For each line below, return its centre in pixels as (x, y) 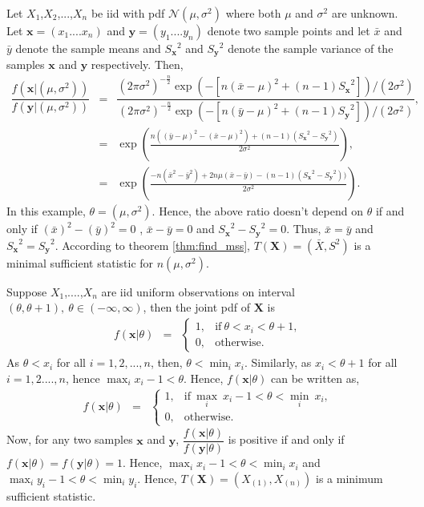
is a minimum (349, 478)
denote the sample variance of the (311, 48)
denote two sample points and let (289, 30)
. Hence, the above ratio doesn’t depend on (257, 211)
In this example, (46, 211)
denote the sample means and (88, 48)
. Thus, (304, 229)
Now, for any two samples (70, 439)
